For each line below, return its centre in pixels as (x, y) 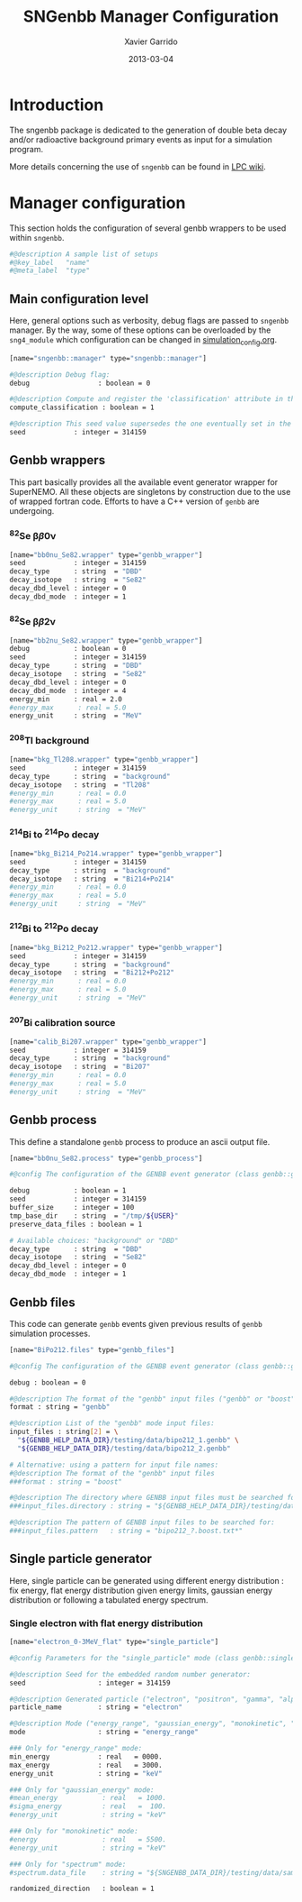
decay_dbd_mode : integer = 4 (68, 690)
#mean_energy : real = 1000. (88, 1798)
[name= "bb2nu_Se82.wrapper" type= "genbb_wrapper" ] (106, 640)
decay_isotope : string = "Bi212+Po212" (92, 973)
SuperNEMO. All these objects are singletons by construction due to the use (150, 491)
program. (27, 149)
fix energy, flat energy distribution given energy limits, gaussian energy (141, 1590)
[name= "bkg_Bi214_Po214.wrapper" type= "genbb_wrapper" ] (116, 854)
